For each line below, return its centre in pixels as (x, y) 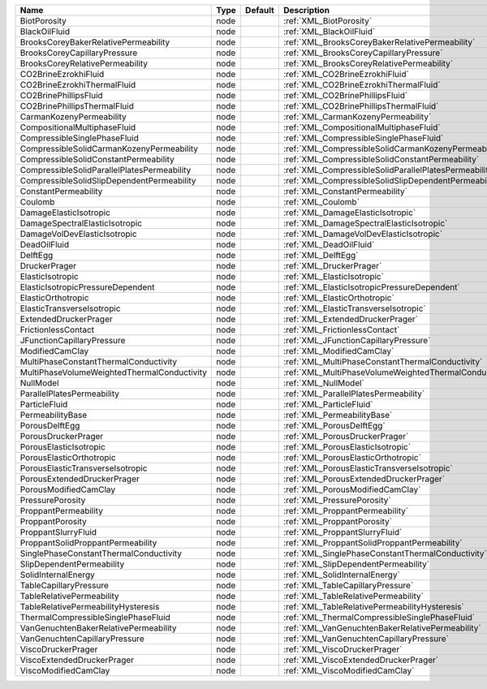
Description (306, 10)
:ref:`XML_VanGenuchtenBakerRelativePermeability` (382, 628)
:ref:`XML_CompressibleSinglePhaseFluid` (363, 138)
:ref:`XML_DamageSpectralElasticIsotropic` (365, 223)
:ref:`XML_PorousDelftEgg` (334, 426)
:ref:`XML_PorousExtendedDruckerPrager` (364, 479)
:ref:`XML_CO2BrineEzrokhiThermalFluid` (362, 85)
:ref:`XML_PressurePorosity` (337, 500)
